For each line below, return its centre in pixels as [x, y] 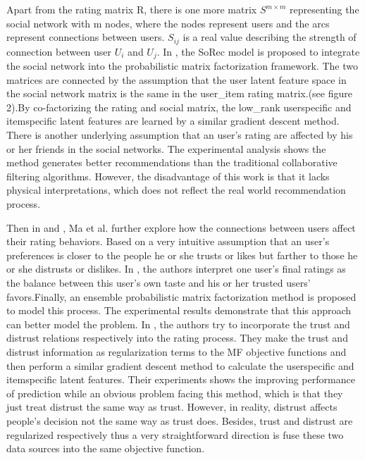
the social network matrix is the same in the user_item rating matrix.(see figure [179, 93]
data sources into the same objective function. [106, 448]
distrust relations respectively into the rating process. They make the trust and [177, 338]
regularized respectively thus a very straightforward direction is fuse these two [175, 434]
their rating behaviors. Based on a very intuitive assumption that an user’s [168, 241]
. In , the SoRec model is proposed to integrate [258, 51]
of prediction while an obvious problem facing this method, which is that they [175, 393]
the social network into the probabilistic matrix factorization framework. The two [182, 66]
